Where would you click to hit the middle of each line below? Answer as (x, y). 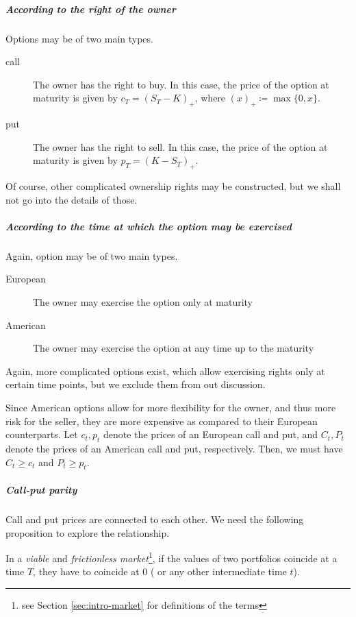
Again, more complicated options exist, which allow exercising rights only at (165, 371)
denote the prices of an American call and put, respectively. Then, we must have (174, 449)
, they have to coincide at (86, 571)
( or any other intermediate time (218, 571)
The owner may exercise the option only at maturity (143, 302)
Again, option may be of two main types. (92, 255)
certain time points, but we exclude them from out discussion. (136, 384)
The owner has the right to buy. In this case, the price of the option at (181, 84)
